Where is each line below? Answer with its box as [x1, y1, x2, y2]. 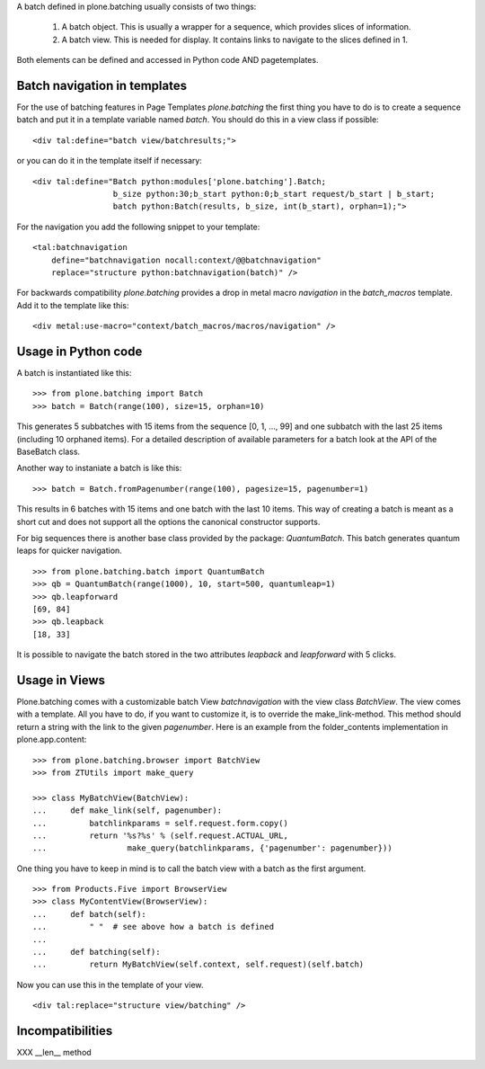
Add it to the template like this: [16, 299, 129, 310]
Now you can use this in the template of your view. [16, 979, 204, 990]
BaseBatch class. [16, 446, 81, 458]
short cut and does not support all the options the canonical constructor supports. [16, 516, 321, 527]
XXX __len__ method [16, 1047, 92, 1058]
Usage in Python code [16, 343, 143, 359]
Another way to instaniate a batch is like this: [16, 463, 182, 474]
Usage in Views [16, 673, 106, 688]
